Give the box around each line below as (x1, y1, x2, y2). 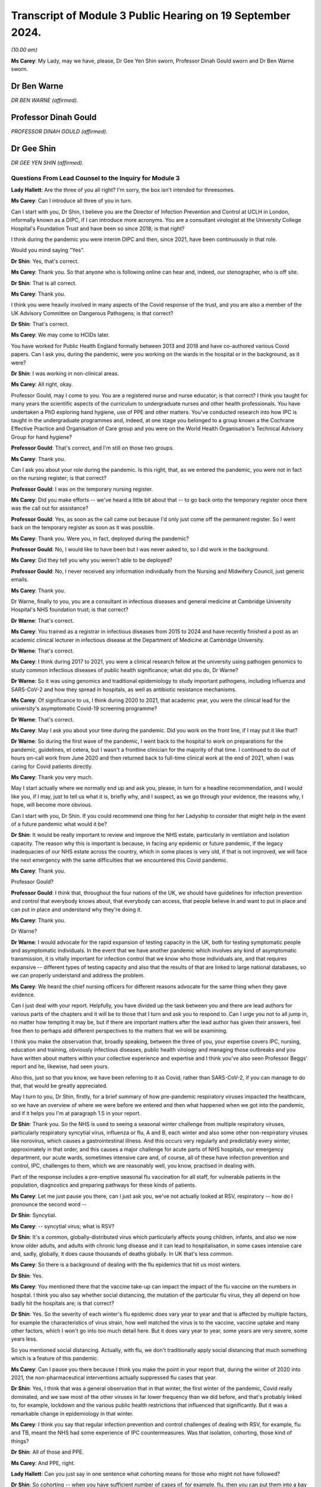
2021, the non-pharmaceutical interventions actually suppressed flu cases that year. (11, 1374, 217, 1381)
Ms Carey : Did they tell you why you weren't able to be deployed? (11, 557, 172, 564)
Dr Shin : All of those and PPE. (11, 1448, 84, 1455)
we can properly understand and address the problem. (11, 972, 145, 979)
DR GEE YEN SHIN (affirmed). (11, 159, 84, 166)
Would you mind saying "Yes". (11, 247, 85, 254)
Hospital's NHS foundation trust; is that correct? (11, 606, 129, 613)
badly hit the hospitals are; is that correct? (11, 1300, 114, 1307)
